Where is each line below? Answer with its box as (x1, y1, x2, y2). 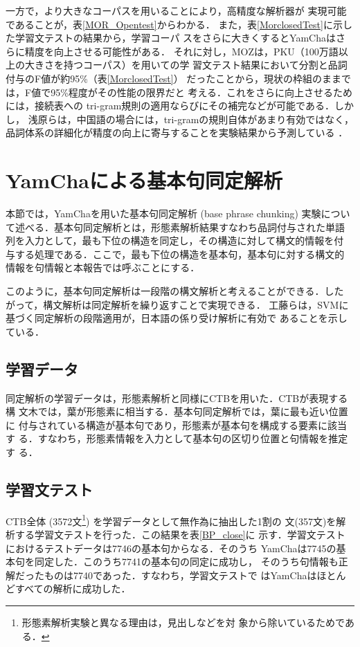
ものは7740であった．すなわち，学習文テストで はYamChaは (44, 567, 317, 582)
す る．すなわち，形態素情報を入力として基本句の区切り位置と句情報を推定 (6, 431, 348, 446)
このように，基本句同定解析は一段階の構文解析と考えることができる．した (6, 284, 344, 298)
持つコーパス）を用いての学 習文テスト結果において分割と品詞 (63, 57, 348, 72)
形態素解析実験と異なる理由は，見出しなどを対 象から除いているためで (21, 615, 345, 629)
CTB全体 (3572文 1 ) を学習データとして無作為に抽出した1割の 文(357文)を (6, 511, 336, 528)
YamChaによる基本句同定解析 (6, 166, 283, 194)
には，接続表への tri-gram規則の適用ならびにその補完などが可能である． (6, 98, 334, 113)
